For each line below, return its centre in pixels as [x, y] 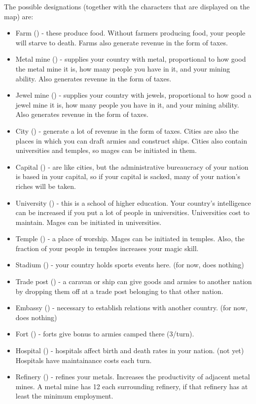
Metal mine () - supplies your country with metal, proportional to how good [131, 59]
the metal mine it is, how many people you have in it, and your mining [123, 68]
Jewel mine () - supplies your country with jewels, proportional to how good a [133, 95]
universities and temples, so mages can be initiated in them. [106, 150]
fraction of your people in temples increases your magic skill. [107, 248]
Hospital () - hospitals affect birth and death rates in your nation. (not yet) [130, 350]
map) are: [19, 16]
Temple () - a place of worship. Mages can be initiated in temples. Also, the [130, 239]
